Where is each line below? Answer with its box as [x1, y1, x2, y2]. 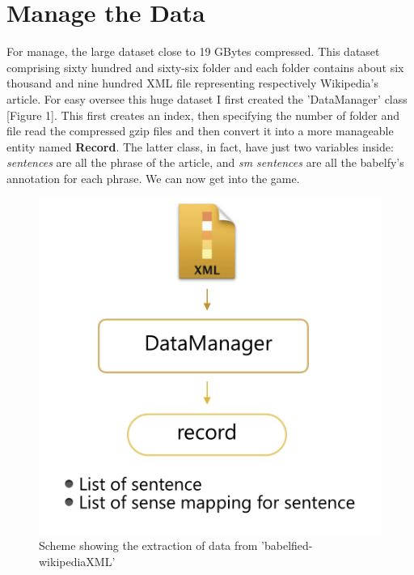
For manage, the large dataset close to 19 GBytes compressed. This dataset [6, 43, 380, 60]
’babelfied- [261, 537, 313, 554]
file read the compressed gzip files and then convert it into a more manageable [6, 122, 394, 139]
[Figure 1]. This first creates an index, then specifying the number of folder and [6, 106, 400, 123]
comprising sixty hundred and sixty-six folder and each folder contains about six [6, 58, 404, 75]
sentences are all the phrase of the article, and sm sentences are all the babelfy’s [6, 154, 404, 171]
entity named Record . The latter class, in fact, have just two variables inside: [6, 138, 394, 155]
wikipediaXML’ [39, 552, 116, 569]
